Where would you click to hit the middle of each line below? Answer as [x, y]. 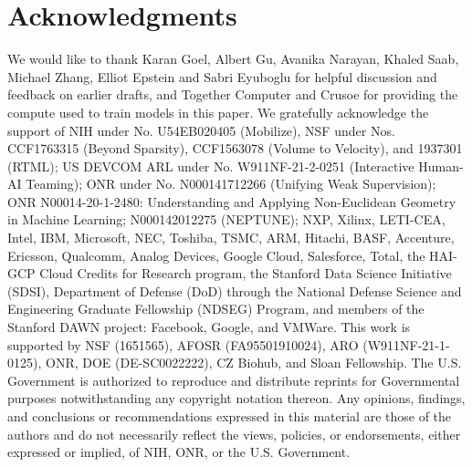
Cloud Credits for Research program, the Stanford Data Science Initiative [246, 273]
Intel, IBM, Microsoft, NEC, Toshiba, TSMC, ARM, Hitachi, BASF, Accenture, [231, 238]
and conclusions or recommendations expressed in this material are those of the [230, 416]
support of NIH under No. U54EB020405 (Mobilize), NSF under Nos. [201, 130]
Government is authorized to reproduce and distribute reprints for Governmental [234, 380]
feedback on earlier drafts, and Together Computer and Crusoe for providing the [233, 94]
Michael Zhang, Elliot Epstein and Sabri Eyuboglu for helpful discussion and [222, 76]
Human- [441, 166]
